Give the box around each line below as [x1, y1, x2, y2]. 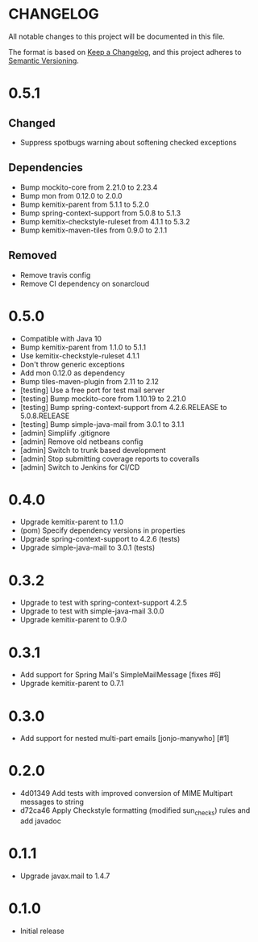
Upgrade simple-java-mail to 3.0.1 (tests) [19, 542, 156, 553]
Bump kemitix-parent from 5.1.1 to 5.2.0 [19, 199, 149, 209]
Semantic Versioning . [8, 56, 79, 65]
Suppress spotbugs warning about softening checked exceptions [19, 137, 237, 147]
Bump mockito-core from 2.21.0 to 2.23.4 [19, 182, 158, 192]
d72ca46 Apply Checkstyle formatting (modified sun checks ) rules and [19, 806, 251, 817]
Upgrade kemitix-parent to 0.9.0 [19, 615, 127, 625]
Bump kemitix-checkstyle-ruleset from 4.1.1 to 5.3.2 [19, 216, 191, 226]
